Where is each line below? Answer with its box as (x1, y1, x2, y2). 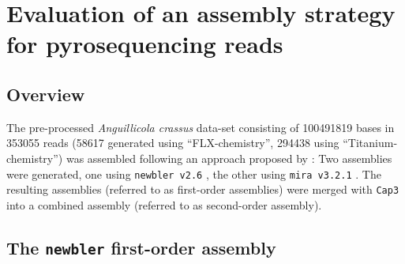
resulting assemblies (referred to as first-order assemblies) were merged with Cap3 (6, 181, 399, 198)
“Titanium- (343, 134, 398, 151)
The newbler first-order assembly (6, 235, 276, 259)
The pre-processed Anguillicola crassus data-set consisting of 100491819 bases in (6, 119, 395, 135)
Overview (6, 81, 85, 106)
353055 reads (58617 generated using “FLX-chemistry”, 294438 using (6, 134, 339, 151)
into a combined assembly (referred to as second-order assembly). (6, 196, 322, 213)
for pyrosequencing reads (6, 28, 283, 60)
